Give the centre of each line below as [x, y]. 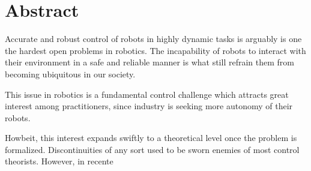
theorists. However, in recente [59, 161]
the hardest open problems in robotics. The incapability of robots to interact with [155, 50]
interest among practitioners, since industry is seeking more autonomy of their [149, 106]
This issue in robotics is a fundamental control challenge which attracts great [147, 94]
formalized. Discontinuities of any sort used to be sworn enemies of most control [152, 149]
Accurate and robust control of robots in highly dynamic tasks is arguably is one [153, 39]
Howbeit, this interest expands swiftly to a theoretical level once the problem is [151, 138]
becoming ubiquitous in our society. [70, 73]
